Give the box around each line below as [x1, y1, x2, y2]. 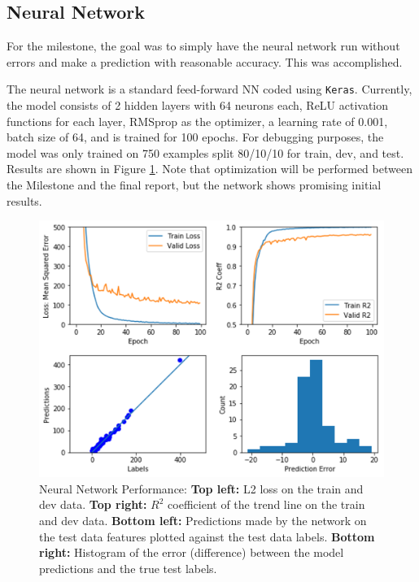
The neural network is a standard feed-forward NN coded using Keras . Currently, [7, 80, 412, 98]
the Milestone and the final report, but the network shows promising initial [7, 176, 382, 193]
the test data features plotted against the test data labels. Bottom [39, 528, 375, 545]
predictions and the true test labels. [39, 559, 217, 576]
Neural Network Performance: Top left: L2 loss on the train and [39, 480, 364, 497]
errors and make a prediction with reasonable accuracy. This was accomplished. [7, 53, 403, 70]
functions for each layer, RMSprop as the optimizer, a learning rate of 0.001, [7, 112, 388, 129]
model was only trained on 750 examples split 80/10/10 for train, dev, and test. [7, 144, 404, 161]
